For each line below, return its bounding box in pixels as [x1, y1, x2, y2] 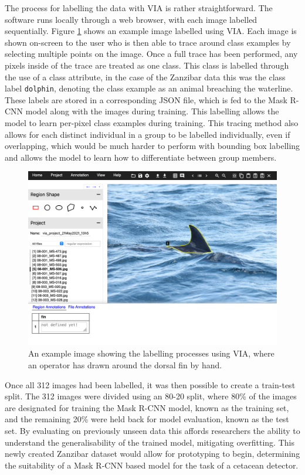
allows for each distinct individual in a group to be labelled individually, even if [5, 128, 290, 140]
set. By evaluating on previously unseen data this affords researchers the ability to [5, 425, 300, 436]
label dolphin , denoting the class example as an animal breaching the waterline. [5, 82, 293, 94]
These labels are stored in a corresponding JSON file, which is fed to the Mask [5, 93, 287, 106]
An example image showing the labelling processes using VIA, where [28, 347, 274, 359]
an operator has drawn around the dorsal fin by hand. [28, 359, 222, 371]
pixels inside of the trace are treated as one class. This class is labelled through [5, 59, 289, 71]
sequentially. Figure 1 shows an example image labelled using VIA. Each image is [5, 25, 297, 37]
